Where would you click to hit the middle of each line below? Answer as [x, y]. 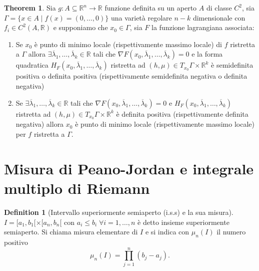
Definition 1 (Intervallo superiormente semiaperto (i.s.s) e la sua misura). [119, 212]
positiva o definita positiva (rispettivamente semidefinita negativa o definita [131, 76]
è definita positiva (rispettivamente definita [182, 113]
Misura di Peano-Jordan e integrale [129, 168]
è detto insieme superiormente [183, 222]
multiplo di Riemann [77, 188]
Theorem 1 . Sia [30, 8]
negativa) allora [40, 124]
